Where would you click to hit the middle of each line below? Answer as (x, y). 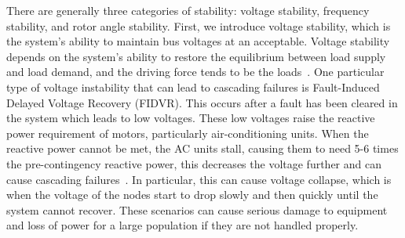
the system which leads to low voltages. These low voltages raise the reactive (191, 118)
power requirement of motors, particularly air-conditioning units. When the (188, 133)
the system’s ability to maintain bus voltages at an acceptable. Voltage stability (198, 41)
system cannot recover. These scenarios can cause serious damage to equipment (197, 209)
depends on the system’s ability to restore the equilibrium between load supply (196, 56)
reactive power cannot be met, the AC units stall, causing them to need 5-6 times (202, 148)
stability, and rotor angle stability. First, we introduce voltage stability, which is (199, 25)
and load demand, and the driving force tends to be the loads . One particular (195, 72)
